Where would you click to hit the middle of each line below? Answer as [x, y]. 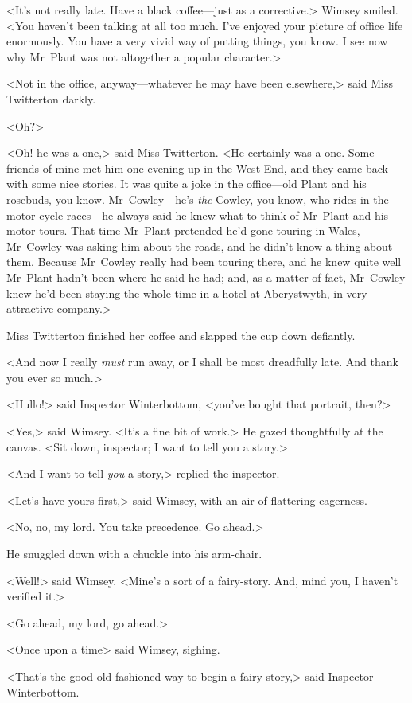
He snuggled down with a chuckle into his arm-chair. [134, 554]
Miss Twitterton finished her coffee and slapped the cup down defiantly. [181, 335]
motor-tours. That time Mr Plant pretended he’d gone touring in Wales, [183, 230]
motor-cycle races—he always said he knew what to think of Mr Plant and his [198, 215]
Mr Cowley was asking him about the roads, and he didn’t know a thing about [200, 246]
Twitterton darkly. [51, 98]
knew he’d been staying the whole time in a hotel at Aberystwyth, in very [187, 293]
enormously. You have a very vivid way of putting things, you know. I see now [197, 41]
